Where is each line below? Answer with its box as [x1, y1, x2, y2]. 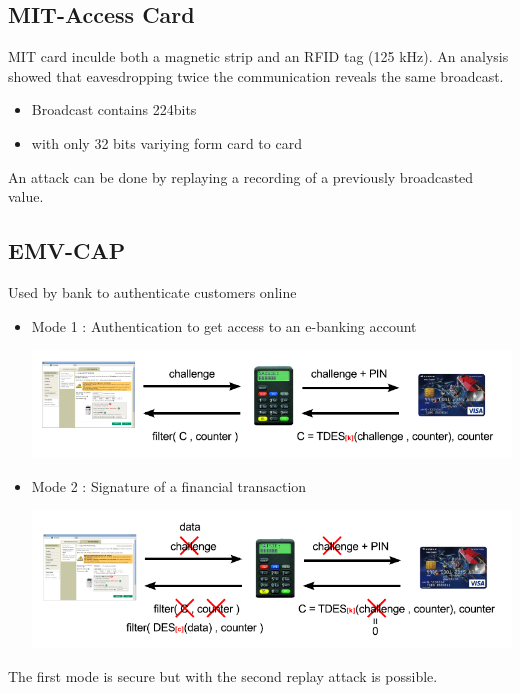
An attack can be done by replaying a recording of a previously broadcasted [8, 166, 474, 187]
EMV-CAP [8, 235, 126, 266]
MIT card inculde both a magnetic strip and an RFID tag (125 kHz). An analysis [8, 46, 509, 67]
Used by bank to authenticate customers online [8, 281, 297, 302]
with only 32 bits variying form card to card [31, 132, 302, 153]
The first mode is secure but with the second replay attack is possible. [8, 665, 438, 686]
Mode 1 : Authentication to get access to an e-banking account [31, 315, 417, 336]
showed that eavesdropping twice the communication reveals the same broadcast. [8, 65, 504, 86]
